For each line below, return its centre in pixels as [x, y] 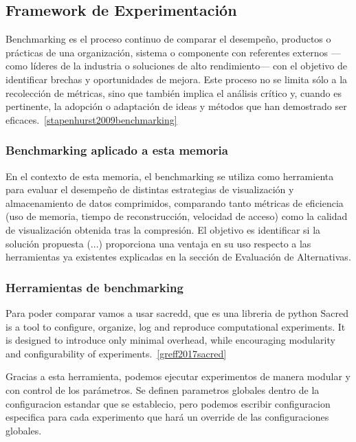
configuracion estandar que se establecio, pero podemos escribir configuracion [168, 403]
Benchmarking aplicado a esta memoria [117, 150]
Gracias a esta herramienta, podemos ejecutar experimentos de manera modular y [178, 376]
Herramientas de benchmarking [94, 287]
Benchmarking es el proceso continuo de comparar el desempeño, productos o [168, 39]
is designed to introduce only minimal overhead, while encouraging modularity [170, 340]
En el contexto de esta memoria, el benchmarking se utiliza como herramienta [170, 176]
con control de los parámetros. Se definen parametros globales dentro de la [163, 389]
